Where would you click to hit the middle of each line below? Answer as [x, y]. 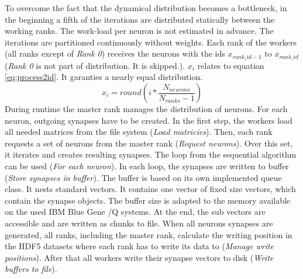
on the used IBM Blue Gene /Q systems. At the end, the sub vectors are [135, 212]
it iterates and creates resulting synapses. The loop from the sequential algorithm [151, 154]
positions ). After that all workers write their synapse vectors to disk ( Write [139, 257]
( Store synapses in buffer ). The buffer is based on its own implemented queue [143, 177]
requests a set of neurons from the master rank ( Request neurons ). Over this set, [149, 143]
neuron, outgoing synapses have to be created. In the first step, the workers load [149, 120]
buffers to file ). [31, 269]
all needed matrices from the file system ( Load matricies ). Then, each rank [139, 132]
